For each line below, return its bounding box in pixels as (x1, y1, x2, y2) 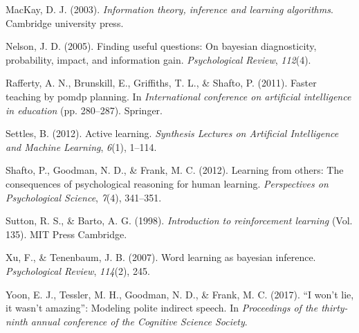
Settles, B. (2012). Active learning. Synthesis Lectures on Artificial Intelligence (6, 126, 339, 141)
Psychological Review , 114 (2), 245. (6, 263, 150, 278)
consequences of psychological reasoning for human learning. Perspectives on (6, 176, 329, 190)
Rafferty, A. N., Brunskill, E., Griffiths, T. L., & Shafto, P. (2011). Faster (6, 75, 317, 90)
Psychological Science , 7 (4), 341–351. (6, 190, 162, 204)
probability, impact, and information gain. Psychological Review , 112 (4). (6, 52, 311, 66)
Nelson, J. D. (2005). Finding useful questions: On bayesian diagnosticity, (6, 39, 317, 53)
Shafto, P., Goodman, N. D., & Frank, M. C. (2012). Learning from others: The (6, 163, 344, 177)
